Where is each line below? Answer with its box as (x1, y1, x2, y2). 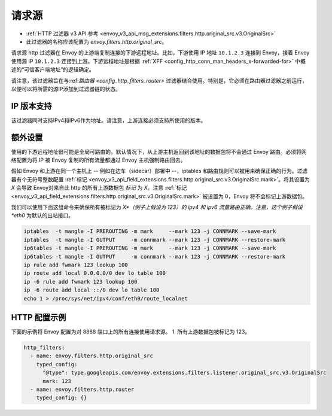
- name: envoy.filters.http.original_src (30, 353, 154, 359)
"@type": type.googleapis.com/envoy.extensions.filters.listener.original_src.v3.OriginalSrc (42, 369, 327, 376)
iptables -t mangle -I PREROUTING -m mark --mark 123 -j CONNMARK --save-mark (23, 228, 276, 235)
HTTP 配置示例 (11, 312, 66, 323)
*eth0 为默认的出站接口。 (11, 212, 74, 219)
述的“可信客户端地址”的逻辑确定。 (11, 66, 95, 73)
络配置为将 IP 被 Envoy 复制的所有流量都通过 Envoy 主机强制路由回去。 (11, 156, 186, 164)
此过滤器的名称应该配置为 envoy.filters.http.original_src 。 (26, 38, 167, 45)
